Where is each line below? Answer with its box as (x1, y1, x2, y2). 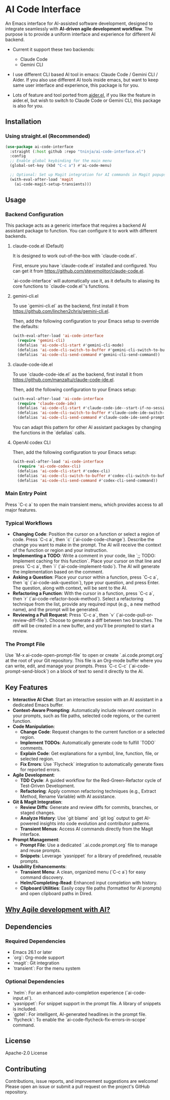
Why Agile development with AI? (5, 905, 110, 914)
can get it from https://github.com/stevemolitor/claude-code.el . (12, 268, 145, 274)
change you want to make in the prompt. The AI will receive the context (12, 542, 161, 548)
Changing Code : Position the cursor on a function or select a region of (12, 531, 160, 537)
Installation (5, 118, 41, 126)
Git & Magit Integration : (12, 799, 63, 805)
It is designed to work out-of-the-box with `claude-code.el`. (12, 253, 138, 259)
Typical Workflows (5, 519, 53, 526)
